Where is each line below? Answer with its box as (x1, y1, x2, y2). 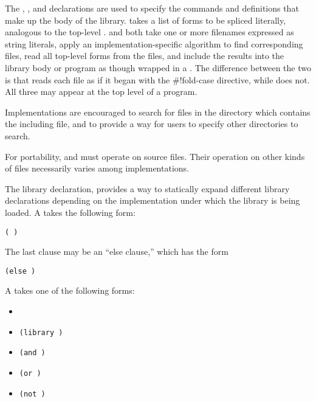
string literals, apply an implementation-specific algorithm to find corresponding (5, 37, 303, 50)
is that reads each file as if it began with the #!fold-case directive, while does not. (5, 73, 310, 86)
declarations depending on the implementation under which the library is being (5, 194, 300, 207)
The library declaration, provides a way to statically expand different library (5, 182, 290, 195)
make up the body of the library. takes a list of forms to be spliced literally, (5, 13, 286, 26)
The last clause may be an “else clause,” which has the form (5, 245, 228, 258)
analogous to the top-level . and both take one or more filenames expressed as (5, 26, 294, 38)
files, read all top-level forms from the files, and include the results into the (5, 49, 284, 62)
